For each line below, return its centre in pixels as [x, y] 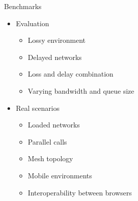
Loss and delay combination [71, 74]
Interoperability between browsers [80, 192]
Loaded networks [54, 125]
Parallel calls [47, 141]
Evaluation [32, 23]
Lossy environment [57, 40]
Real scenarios [38, 108]
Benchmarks [23, 6]
